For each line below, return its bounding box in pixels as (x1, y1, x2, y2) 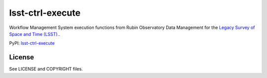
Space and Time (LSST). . (9, 31, 60, 37)
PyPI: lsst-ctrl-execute (9, 40, 55, 46)
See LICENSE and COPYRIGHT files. (9, 66, 83, 72)
